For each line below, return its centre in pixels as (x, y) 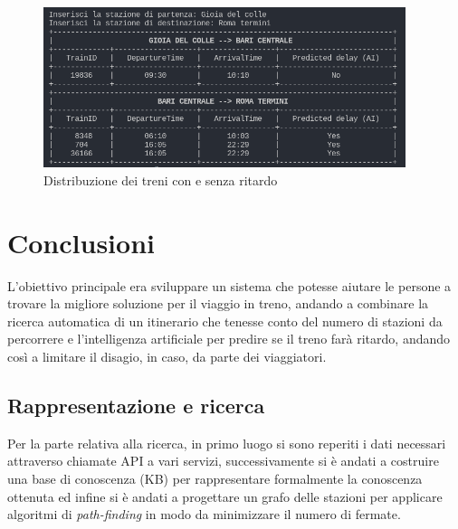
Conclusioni (81, 242)
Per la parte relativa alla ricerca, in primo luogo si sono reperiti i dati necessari (227, 443)
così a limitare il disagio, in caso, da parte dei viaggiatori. (167, 356)
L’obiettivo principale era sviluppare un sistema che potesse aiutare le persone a (229, 285)
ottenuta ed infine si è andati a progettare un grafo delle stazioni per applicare (225, 496)
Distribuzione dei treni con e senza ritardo (161, 179)
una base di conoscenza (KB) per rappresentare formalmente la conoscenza (215, 478)
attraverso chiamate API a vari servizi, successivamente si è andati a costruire (223, 461)
